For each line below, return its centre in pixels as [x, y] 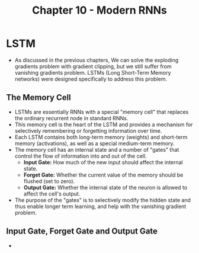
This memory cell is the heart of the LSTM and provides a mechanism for [104, 124]
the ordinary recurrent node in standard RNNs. [71, 118]
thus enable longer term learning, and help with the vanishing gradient [100, 206]
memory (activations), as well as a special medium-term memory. [94, 143]
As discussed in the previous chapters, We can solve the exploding [97, 60]
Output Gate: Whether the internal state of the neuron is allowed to [105, 187]
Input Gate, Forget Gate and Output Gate [82, 231]
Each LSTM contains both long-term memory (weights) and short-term [101, 137]
